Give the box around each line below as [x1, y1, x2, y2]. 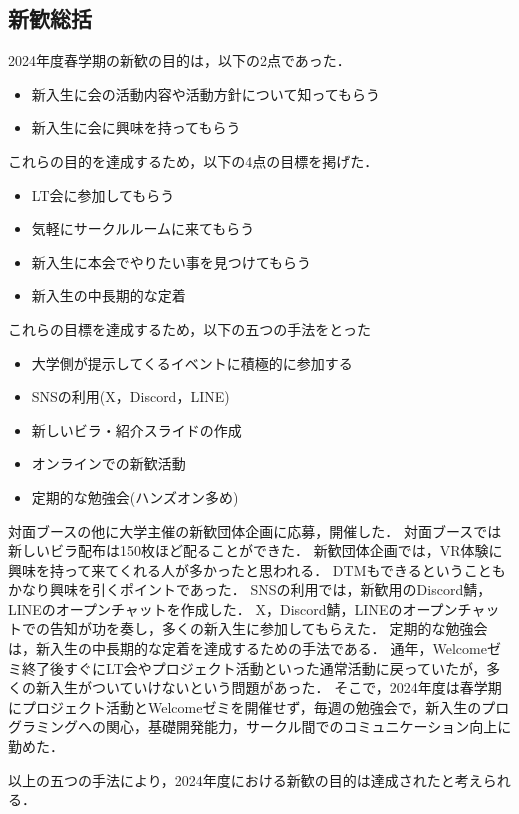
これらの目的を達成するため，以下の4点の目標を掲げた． [8, 150, 379, 171]
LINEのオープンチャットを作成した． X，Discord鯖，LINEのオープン [8, 598, 458, 619]
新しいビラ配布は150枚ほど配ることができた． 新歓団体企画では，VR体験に [8, 540, 503, 561]
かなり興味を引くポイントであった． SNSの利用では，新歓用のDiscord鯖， [8, 579, 492, 600]
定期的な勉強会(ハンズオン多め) [31, 486, 239, 507]
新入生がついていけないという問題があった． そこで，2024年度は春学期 [35, 677, 502, 698]
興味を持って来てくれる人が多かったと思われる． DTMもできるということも [8, 559, 506, 580]
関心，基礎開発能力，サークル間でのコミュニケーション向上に [105, 716, 512, 737]
